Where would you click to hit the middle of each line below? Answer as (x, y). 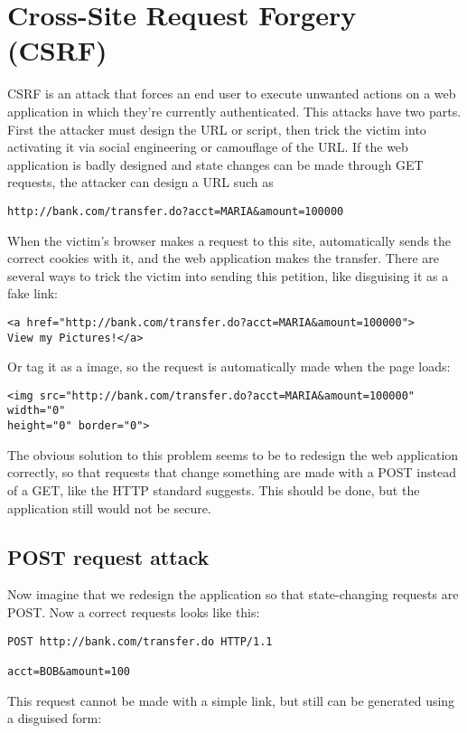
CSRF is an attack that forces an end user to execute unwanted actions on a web (232, 94)
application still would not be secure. (109, 507)
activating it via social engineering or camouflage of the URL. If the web (208, 147)
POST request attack (108, 556)
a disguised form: (55, 718)
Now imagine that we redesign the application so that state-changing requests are (233, 594)
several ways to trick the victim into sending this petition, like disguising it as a (228, 275)
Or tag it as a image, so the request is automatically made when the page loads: (229, 366)
